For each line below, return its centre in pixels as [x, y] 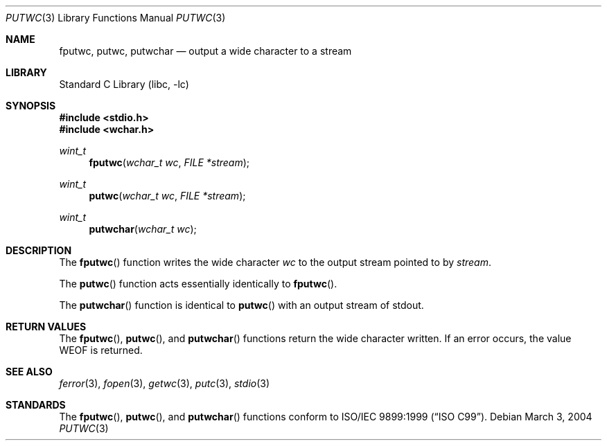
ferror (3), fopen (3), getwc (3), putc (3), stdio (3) [165, 383]
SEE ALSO [29, 372]
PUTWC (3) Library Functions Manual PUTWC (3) [116, 18]
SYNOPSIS [31, 106]
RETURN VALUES [46, 327]
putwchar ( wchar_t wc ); [143, 229]
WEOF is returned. [101, 350]
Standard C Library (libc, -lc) [124, 84]
